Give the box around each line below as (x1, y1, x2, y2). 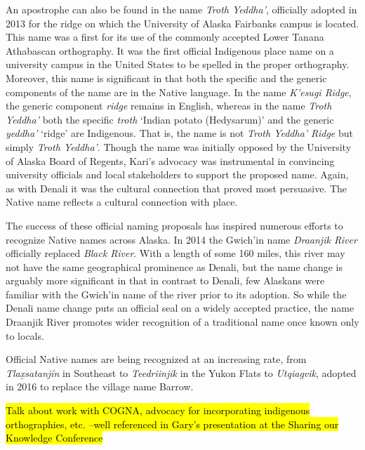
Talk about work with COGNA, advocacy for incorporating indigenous (6, 403, 310, 418)
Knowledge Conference (6, 430, 103, 445)
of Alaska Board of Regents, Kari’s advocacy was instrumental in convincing (6, 153, 335, 168)
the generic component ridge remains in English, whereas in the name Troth (6, 98, 332, 113)
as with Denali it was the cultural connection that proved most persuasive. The (6, 180, 347, 195)
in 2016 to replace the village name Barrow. (6, 379, 194, 394)
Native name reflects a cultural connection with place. (6, 194, 238, 209)
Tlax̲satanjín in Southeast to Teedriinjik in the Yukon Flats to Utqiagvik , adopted (6, 365, 357, 380)
